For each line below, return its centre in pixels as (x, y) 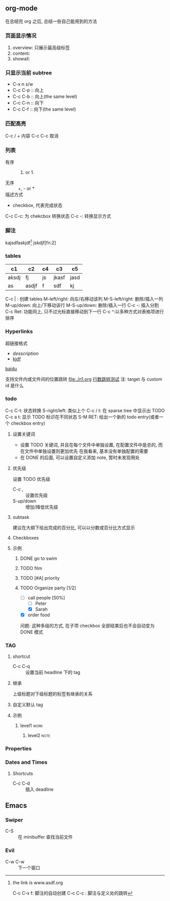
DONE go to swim (38, 558)
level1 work (31, 726)
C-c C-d (21, 783)
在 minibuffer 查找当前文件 (45, 837)
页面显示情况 (21, 36)
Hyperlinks (19, 331)
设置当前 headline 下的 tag (53, 673)
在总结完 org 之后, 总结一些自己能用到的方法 (51, 21)
